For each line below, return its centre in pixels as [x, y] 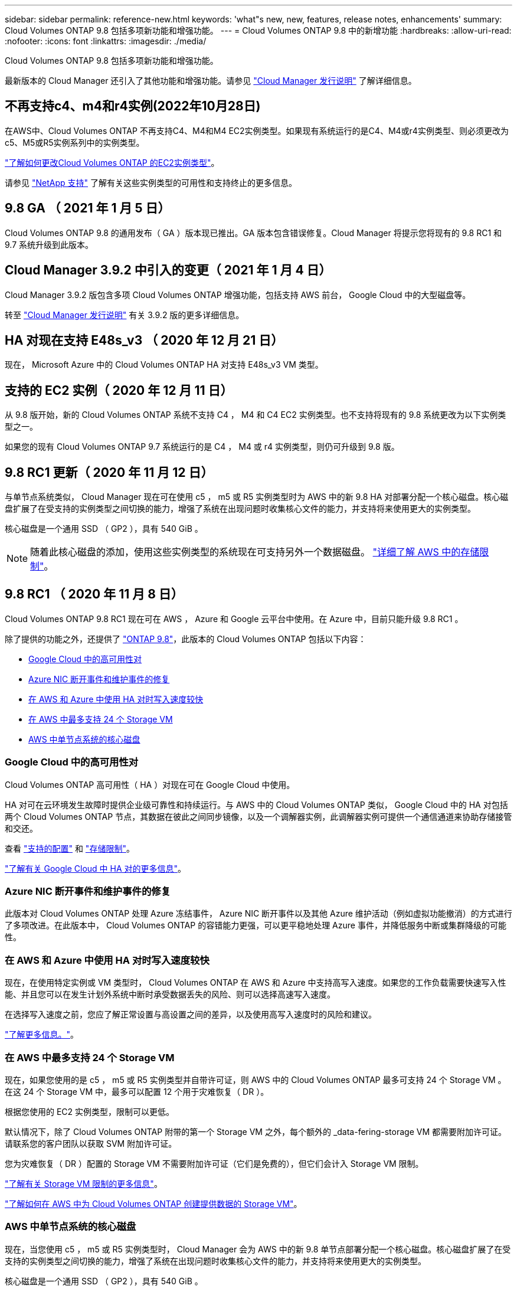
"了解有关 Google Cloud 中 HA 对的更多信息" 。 [96, 868]
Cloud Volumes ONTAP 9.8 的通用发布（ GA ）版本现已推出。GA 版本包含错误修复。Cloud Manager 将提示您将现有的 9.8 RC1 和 [253, 233]
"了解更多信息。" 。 [42, 1035]
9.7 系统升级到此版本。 [49, 244]
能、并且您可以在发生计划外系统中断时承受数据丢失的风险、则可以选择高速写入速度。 [170, 994]
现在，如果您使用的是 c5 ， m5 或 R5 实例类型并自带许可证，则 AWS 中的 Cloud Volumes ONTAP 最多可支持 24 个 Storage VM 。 [256, 1079]
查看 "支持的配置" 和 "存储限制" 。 [70, 848]
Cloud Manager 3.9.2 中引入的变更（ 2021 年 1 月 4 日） [168, 270]
